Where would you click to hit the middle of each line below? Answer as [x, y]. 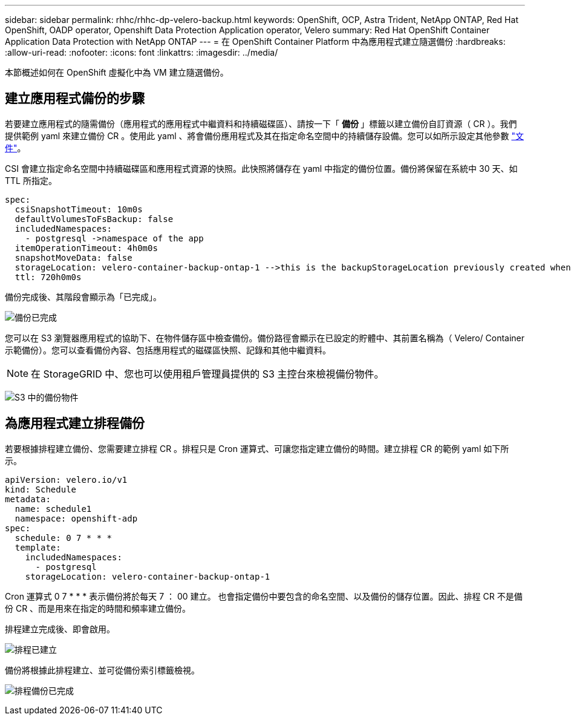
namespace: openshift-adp [76, 518]
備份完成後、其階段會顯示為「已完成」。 [83, 296]
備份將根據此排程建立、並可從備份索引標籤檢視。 [102, 670]
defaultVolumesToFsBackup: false [94, 219]
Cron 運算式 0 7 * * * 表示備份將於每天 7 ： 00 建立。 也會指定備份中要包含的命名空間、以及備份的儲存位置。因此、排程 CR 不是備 [264, 596]
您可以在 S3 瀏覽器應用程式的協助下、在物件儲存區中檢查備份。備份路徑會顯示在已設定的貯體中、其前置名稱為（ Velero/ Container [265, 338]
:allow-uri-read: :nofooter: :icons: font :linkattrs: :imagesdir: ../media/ [142, 52]
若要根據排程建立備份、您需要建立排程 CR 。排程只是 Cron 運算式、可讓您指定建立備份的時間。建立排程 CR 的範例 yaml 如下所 [257, 448]
